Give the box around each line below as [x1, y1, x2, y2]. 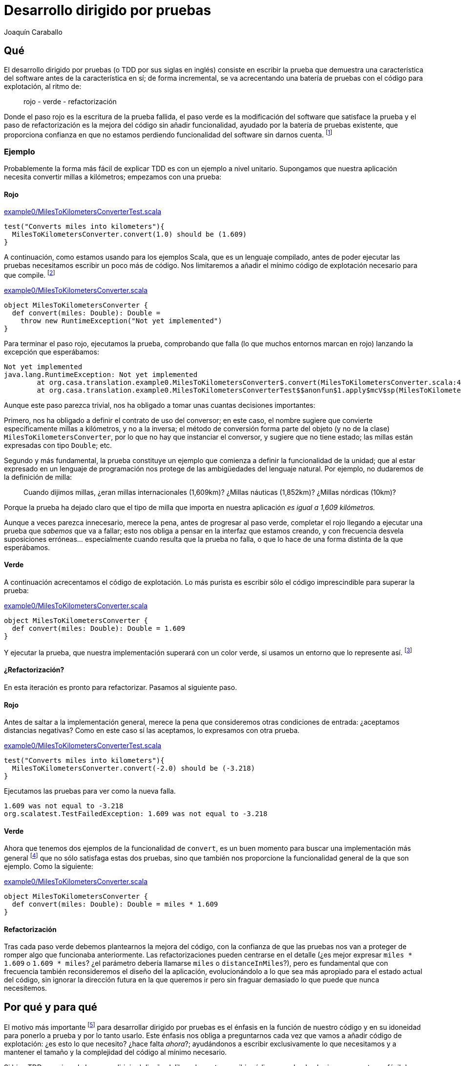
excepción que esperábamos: [4, 347, 99, 356]
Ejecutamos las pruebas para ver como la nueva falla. [4, 787, 176, 796]
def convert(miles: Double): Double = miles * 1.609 [12, 900, 218, 909]
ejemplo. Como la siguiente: [4, 862, 93, 871]
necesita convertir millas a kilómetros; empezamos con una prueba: [4, 173, 222, 181]
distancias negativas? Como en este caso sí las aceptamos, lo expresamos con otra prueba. [4, 726, 300, 735]
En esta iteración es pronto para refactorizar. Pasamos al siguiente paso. [4, 683, 237, 691]
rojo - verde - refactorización [23, 97, 117, 106]
